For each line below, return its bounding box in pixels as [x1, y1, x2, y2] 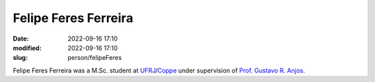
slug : [12, 54, 28, 62]
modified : [12, 43, 42, 52]
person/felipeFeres [67, 54, 122, 62]
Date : [12, 34, 29, 43]
